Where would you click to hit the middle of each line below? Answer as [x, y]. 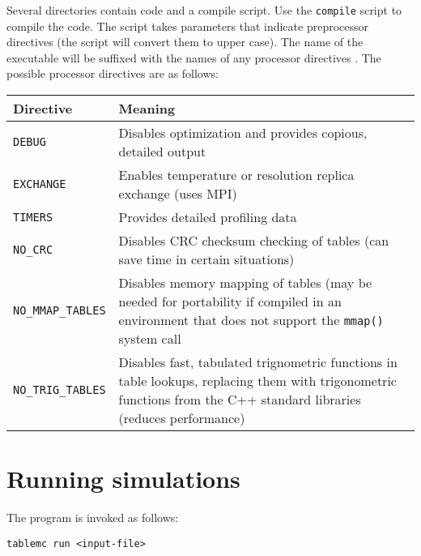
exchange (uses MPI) [178, 194]
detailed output [162, 152]
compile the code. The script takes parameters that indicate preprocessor [188, 26]
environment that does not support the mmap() [251, 320]
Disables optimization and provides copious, [243, 133]
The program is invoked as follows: [93, 518]
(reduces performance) [182, 418]
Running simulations [123, 479]
